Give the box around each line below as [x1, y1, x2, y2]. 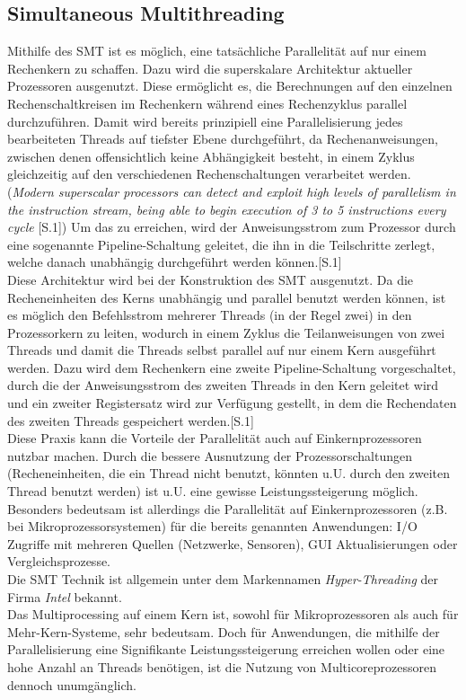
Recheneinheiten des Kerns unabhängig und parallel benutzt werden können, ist [7, 288, 446, 306]
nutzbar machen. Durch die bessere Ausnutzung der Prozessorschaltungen [7, 446, 413, 465]
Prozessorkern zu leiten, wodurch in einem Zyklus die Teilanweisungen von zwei [7, 323, 445, 341]
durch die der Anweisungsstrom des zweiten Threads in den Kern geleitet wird [7, 376, 439, 394]
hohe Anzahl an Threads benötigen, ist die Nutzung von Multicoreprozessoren [7, 657, 437, 676]
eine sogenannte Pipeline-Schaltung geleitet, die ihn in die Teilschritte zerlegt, [7, 235, 435, 253]
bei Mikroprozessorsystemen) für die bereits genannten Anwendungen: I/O [7, 517, 418, 536]
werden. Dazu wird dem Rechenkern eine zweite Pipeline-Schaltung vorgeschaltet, [7, 358, 456, 377]
